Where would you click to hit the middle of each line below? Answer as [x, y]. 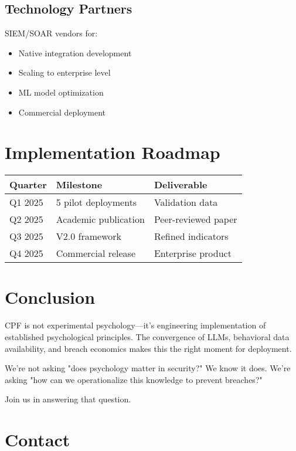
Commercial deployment [62, 112]
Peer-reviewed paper [195, 219]
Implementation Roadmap [113, 152]
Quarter [28, 185]
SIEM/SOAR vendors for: [51, 33]
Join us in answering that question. [68, 399]
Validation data [186, 202]
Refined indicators [191, 236]
